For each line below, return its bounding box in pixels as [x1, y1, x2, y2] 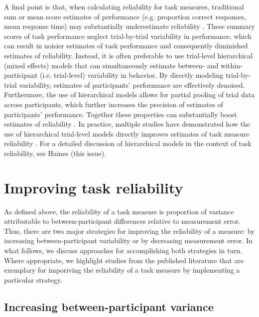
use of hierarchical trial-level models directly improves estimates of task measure [4, 128, 249, 139]
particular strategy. [4, 274, 62, 285]
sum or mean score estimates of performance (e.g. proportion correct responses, [4, 11, 246, 21]
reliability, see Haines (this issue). [4, 148, 106, 158]
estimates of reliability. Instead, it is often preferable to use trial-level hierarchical [4, 50, 253, 60]
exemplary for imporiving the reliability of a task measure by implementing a [4, 265, 240, 275]
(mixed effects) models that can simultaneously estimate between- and [4, 60, 219, 70]
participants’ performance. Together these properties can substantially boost [4, 109, 237, 119]
